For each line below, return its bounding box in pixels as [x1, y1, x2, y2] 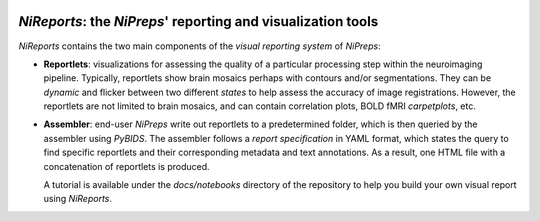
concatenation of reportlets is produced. [43, 160, 210, 172]
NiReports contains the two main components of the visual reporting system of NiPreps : [18, 40, 381, 52]
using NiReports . [43, 193, 113, 205]
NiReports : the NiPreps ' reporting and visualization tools [18, 13, 379, 30]
